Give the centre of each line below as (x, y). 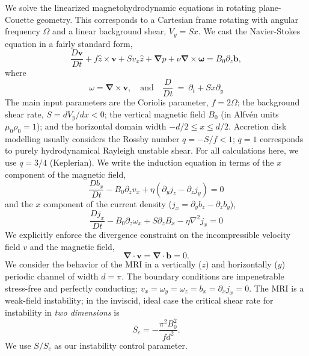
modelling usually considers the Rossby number (92, 138)
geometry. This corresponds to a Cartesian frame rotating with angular (167, 19)
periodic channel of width (52, 276)
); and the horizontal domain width (101, 126)
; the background (268, 101)
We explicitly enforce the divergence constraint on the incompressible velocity (148, 235)
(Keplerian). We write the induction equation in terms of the (162, 162)
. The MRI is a (277, 288)
